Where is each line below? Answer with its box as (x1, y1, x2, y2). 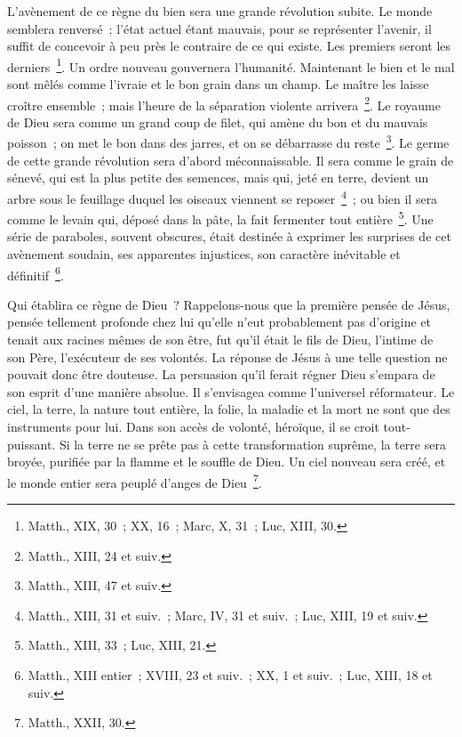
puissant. (7, 434, 56, 453)
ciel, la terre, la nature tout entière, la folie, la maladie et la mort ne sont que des (7, 400, 450, 418)
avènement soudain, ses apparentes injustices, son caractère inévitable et (7, 245, 401, 263)
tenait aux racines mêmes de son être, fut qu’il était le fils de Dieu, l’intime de (7, 330, 434, 349)
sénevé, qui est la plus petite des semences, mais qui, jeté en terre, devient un (7, 168, 429, 187)
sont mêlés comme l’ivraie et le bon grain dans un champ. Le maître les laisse (7, 75, 429, 93)
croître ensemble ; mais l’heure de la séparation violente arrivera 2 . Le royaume (7, 93, 442, 114)
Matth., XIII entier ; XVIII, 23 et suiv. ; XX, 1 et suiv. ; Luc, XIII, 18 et (28, 666, 433, 684)
